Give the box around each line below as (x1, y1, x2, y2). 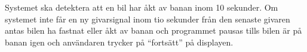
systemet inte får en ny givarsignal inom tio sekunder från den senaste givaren (5, 12, 290, 25)
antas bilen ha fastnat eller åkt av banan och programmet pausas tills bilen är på (5, 24, 302, 37)
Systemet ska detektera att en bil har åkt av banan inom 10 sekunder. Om (5, 1, 278, 13)
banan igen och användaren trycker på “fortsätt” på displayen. (5, 35, 234, 48)
